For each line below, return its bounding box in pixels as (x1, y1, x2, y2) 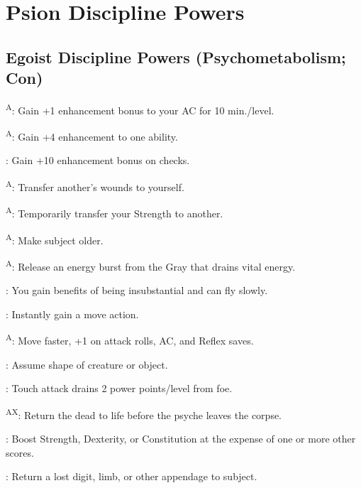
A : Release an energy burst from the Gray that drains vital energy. (6, 256, 296, 273)
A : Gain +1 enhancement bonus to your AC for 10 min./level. (6, 100, 274, 117)
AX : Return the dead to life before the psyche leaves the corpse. (6, 405, 282, 422)
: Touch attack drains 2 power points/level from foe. (6, 381, 233, 396)
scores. (6, 445, 34, 460)
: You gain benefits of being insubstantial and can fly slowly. (6, 283, 268, 298)
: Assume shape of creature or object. (6, 357, 168, 372)
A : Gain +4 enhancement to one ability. (6, 127, 178, 143)
